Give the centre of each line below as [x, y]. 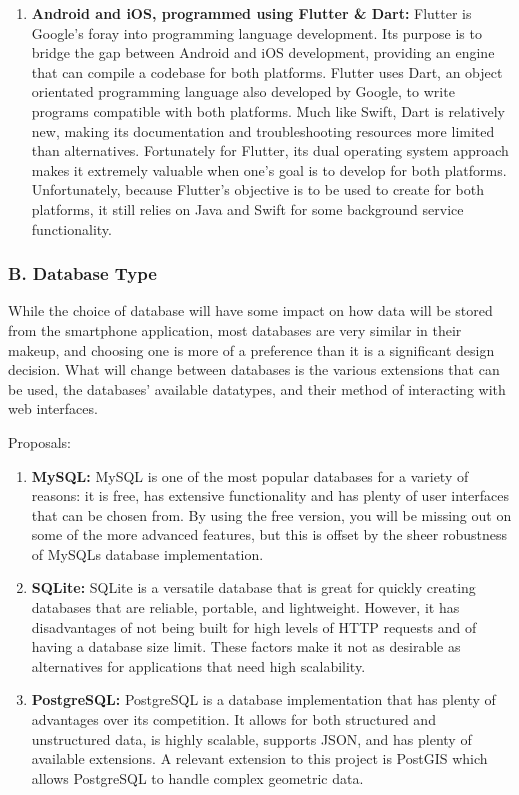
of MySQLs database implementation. [147, 553]
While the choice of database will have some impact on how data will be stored [250, 310]
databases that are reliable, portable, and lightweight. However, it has [245, 607]
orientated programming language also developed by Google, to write [243, 91]
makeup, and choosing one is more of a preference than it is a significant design [251, 349]
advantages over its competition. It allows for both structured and [233, 719]
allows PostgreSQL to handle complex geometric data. [197, 777]
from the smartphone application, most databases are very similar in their [235, 329]
